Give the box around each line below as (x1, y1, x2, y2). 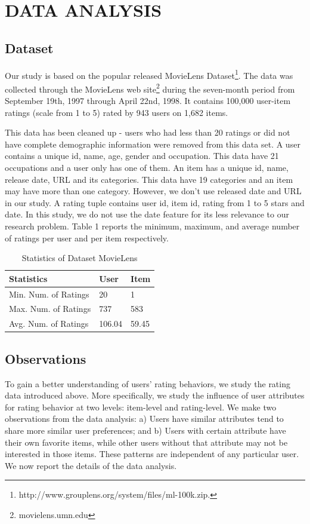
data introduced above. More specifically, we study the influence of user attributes (5, 389, 305, 402)
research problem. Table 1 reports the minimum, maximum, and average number (5, 220, 300, 232)
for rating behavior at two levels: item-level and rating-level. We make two (5, 400, 277, 413)
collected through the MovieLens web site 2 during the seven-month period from (5, 81, 295, 95)
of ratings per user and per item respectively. (5, 231, 169, 244)
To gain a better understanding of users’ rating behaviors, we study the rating (5, 377, 290, 390)
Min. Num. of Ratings (9, 287, 89, 300)
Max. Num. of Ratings (9, 302, 91, 315)
